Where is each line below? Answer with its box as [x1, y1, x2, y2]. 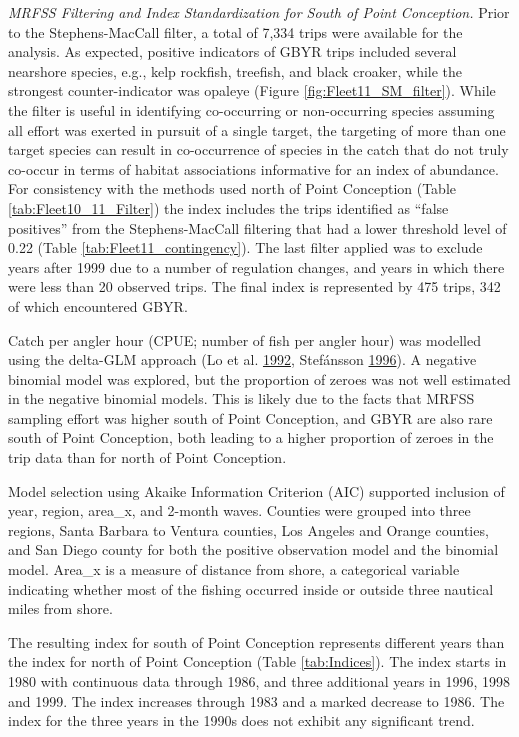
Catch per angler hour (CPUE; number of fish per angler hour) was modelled [8, 329, 481, 350]
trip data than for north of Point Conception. [8, 447, 287, 468]
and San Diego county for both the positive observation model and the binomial [8, 539, 499, 560]
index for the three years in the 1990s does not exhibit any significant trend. [8, 710, 475, 731]
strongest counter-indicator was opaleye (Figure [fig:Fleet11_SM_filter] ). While [8, 80, 496, 101]
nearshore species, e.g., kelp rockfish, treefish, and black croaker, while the [8, 60, 463, 81]
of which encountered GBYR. [8, 295, 188, 316]
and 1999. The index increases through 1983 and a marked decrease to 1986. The [8, 690, 505, 711]
